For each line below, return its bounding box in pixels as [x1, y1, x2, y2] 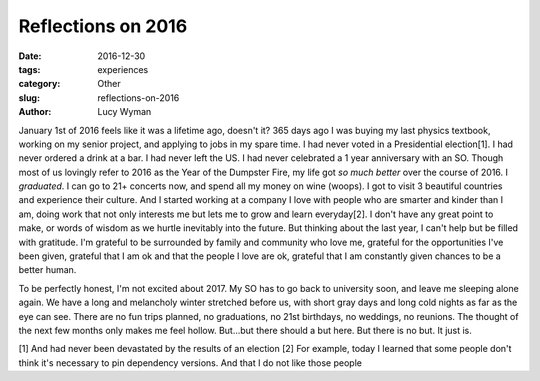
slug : [18, 91, 40, 104]
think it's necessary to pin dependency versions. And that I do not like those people [18, 356, 362, 369]
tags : [18, 63, 41, 75]
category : [18, 78, 61, 90]
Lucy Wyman [97, 106, 152, 118]
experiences [97, 63, 149, 75]
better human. [18, 264, 77, 276]
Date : [18, 50, 42, 62]
